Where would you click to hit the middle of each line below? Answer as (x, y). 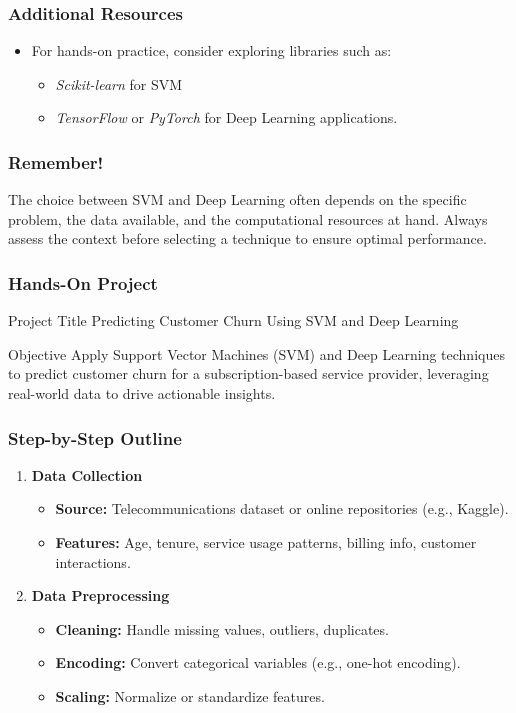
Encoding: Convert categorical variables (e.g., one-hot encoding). (258, 662)
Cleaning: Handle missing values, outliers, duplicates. (222, 628)
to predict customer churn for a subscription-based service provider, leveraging (248, 373)
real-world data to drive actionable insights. (142, 393)
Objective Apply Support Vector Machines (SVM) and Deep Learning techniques (256, 353)
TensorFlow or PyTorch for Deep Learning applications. (226, 117)
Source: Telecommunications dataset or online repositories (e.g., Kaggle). (282, 508)
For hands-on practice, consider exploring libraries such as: (211, 50)
